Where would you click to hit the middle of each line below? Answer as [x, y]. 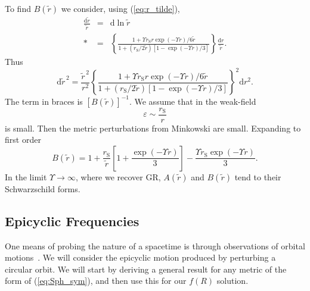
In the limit [26, 176]
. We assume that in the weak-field [193, 101]
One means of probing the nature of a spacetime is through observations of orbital [155, 245]
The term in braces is [44, 101]
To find [18, 8]
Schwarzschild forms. [43, 188]
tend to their [258, 176]
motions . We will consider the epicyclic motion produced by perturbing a [140, 257]
